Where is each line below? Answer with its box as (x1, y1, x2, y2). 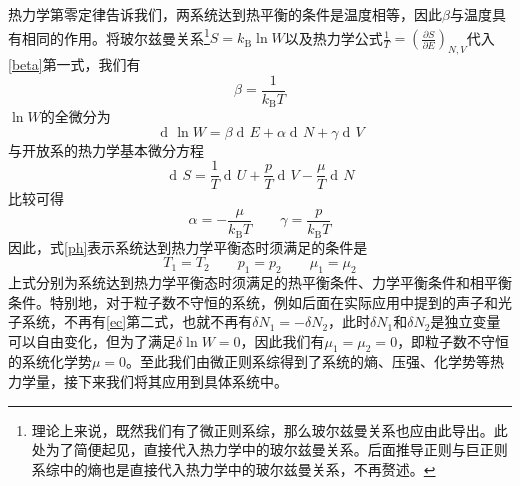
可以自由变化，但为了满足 (8, 330, 176, 351)
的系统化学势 (8, 351, 92, 372)
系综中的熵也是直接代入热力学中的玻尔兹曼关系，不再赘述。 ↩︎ (31, 458, 436, 479)
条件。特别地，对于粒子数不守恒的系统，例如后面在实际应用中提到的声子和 (8, 291, 498, 312)
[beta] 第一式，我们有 (8, 54, 141, 75)
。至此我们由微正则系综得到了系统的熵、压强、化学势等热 (126, 351, 505, 372)
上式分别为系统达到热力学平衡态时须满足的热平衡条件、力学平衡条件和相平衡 (8, 271, 512, 292)
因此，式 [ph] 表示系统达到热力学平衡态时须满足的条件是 (8, 236, 368, 257)
